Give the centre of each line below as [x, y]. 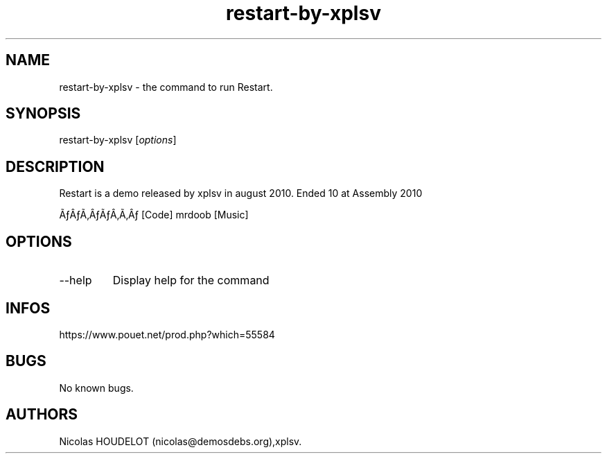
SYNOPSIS [43, 114]
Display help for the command [191, 280]
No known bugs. [96, 388]
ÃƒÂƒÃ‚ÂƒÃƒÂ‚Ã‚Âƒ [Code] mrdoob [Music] [154, 215]
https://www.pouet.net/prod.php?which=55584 [167, 334]
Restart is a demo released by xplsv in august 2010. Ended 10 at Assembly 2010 [241, 193]
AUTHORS [42, 415]
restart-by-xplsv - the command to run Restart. [166, 87]
